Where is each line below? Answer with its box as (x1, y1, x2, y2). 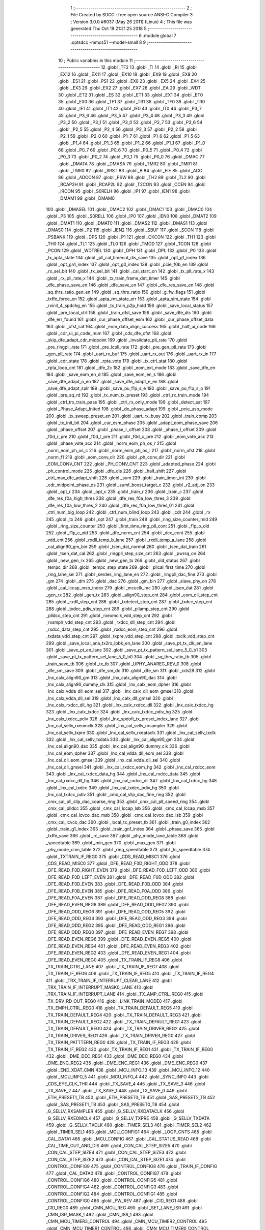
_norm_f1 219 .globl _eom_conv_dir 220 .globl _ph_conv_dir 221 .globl (46, 454, 185, 460)
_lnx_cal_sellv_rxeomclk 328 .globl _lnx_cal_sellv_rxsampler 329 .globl (46, 723, 187, 729)
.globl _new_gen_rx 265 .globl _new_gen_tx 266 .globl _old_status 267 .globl (46, 557, 200, 563)
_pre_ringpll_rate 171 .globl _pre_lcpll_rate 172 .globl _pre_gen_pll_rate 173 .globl (46, 344, 207, 350)
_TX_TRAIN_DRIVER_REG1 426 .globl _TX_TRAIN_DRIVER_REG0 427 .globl (46, 1032, 195, 1038)
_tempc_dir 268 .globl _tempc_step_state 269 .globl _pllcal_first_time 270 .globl (46, 564, 206, 570)
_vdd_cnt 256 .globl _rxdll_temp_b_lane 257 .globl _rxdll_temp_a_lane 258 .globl (46, 537, 207, 543)
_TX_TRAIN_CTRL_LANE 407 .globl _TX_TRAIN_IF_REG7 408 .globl (46, 963, 180, 969)
